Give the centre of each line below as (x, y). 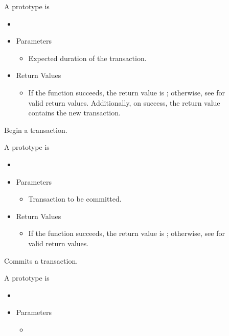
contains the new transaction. (74, 113)
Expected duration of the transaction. (87, 58)
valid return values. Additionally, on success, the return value (124, 102)
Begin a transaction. (36, 130)
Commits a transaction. (41, 260)
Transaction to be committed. (75, 199)
